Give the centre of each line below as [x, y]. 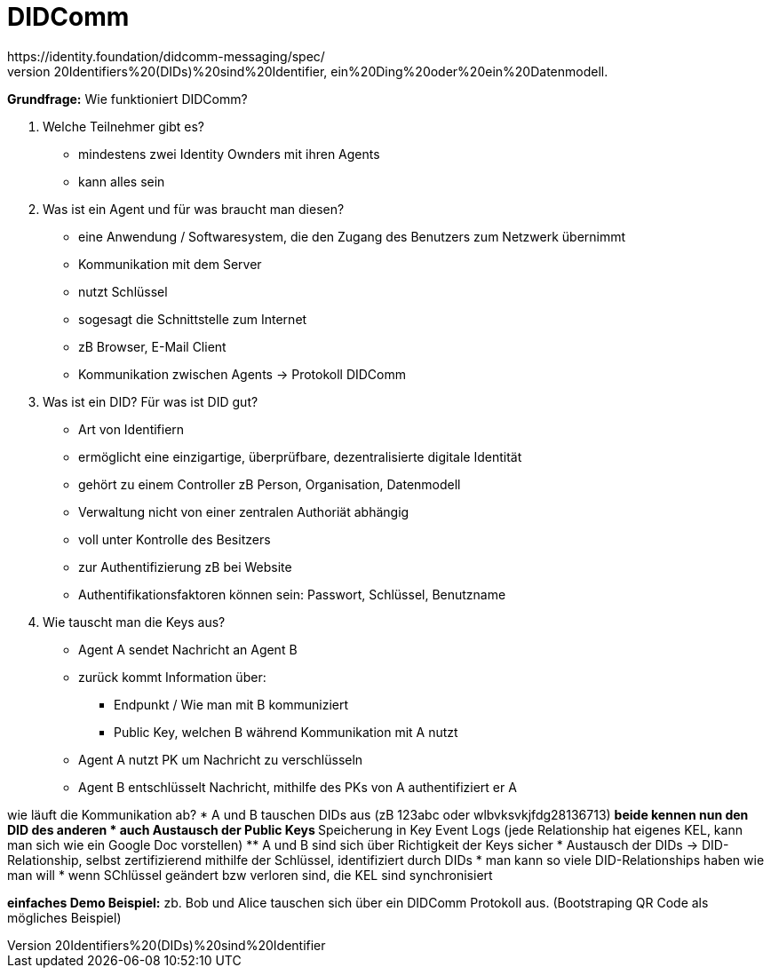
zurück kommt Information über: [172, 677]
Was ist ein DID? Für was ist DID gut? [151, 401]
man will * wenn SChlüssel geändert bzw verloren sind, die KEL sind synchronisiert [250, 875]
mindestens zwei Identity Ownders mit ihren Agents [229, 154]
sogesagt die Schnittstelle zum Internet [193, 319]
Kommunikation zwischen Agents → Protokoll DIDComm [242, 374]
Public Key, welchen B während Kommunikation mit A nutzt [286, 732]
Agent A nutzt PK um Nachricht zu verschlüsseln [221, 759]
